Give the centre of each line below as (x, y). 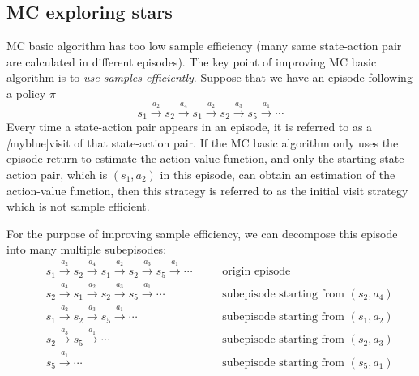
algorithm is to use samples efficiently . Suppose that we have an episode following (209, 77)
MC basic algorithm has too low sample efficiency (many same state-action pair (204, 46)
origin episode (257, 272)
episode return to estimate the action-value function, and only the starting (192, 158)
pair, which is (74, 175)
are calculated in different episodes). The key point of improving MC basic (192, 61)
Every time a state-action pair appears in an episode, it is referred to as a (190, 127)
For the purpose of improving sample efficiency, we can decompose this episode (202, 233)
